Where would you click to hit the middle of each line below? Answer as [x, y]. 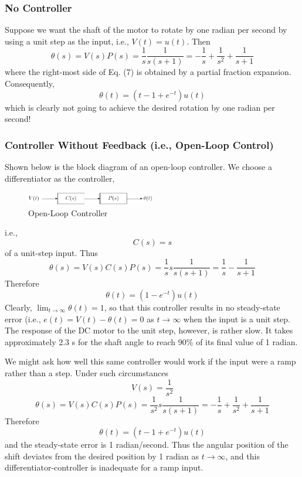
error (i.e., [23, 318]
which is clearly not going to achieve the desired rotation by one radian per [140, 107]
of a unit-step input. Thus [51, 252]
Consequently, [30, 84]
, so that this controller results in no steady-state [192, 307]
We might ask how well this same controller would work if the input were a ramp [150, 361]
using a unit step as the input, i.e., [67, 41]
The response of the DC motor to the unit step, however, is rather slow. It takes [149, 330]
